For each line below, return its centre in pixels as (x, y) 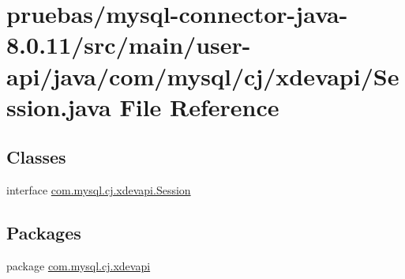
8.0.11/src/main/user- (129, 45)
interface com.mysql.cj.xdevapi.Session (99, 190)
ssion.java (59, 106)
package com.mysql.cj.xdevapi (79, 265)
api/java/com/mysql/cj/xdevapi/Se (203, 75)
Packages (44, 233)
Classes (36, 157)
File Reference (199, 106)
